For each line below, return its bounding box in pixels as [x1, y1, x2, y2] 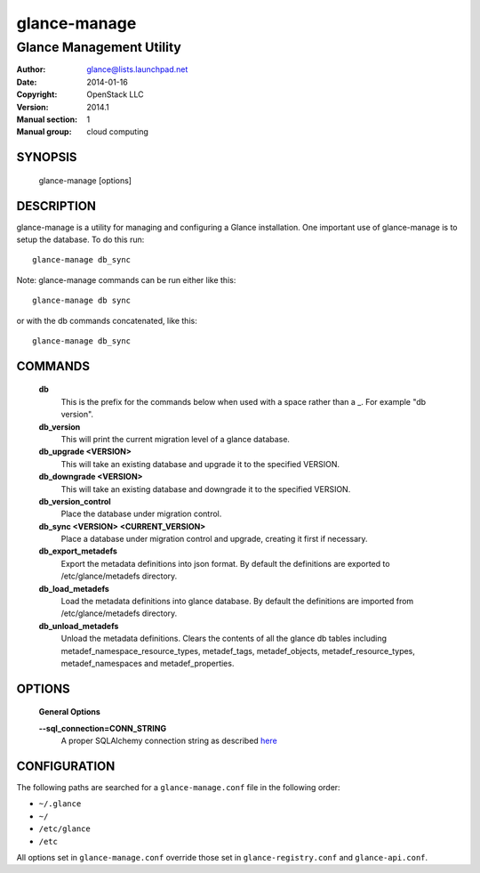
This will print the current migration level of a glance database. [60, 433, 291, 444]
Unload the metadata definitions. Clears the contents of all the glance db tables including [60, 633, 387, 644]
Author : [16, 64, 46, 75]
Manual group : [16, 126, 72, 137]
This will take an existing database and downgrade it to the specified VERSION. [60, 483, 351, 494]
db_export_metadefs [38, 546, 117, 556]
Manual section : [16, 114, 78, 125]
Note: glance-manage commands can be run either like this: [16, 274, 236, 285]
